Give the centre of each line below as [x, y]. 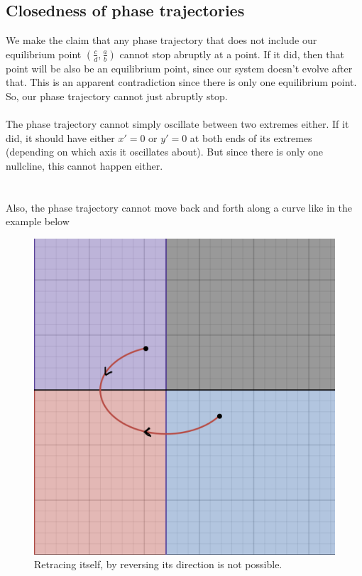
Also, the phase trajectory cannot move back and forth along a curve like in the [179, 207]
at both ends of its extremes [251, 137]
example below [38, 221]
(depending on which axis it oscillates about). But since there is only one [165, 152]
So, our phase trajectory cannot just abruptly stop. [117, 96]
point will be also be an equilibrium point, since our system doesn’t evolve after [179, 68]
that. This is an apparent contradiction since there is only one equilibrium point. [181, 82]
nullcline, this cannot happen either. [84, 165]
